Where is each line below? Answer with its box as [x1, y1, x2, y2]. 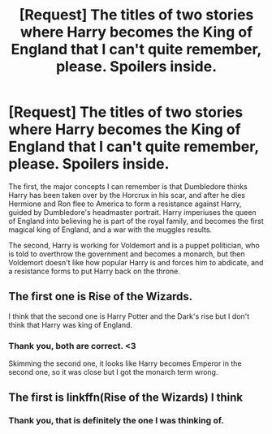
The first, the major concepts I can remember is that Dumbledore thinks [8, 181, 248, 191]
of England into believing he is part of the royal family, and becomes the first [8, 216, 264, 226]
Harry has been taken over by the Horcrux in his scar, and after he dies [8, 190, 246, 200]
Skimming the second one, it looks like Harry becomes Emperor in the [8, 359, 242, 368]
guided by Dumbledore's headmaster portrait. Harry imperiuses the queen [8, 207, 257, 217]
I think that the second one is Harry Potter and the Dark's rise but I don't [8, 311, 250, 321]
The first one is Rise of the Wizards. [8, 290, 193, 303]
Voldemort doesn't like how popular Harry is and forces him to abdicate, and [8, 257, 264, 267]
